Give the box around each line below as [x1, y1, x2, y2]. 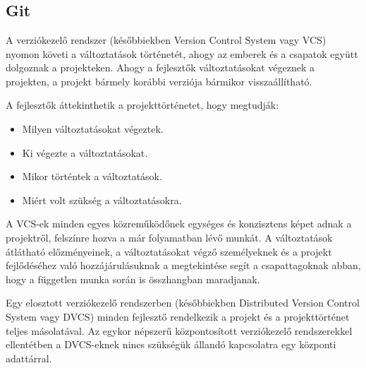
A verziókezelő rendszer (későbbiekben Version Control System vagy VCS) [6, 32, 327, 47]
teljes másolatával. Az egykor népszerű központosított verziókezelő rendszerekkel [6, 323, 353, 338]
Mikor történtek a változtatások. [22, 169, 162, 184]
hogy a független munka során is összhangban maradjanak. [6, 271, 260, 286]
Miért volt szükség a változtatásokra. [22, 192, 182, 207]
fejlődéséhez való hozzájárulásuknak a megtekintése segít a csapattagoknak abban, [6, 258, 361, 273]
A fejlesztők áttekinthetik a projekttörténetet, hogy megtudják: [6, 97, 279, 112]
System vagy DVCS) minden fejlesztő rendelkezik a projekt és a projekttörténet [6, 309, 350, 324]
